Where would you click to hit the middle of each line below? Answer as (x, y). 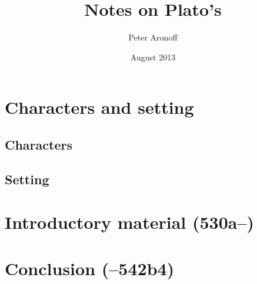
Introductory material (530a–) (130, 222)
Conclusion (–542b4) (90, 268)
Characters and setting (99, 107)
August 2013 (153, 57)
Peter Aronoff (153, 37)
